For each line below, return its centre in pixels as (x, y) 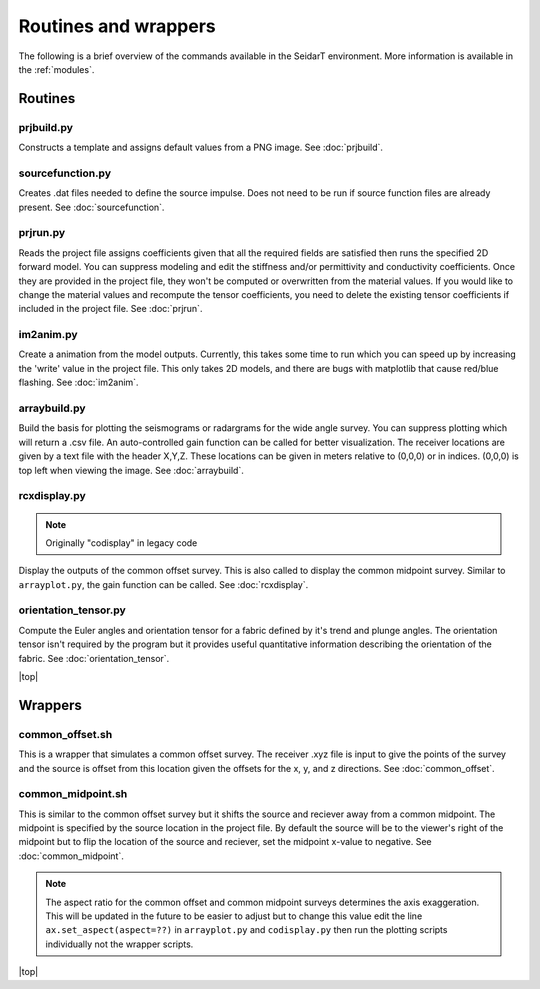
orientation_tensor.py (72, 610)
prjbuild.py (46, 127)
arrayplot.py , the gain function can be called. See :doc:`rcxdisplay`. (163, 584)
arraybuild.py (52, 408)
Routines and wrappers (117, 26)
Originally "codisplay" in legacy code (121, 542)
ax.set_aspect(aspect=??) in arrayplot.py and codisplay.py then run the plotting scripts (246, 930)
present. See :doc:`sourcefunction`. (91, 207)
